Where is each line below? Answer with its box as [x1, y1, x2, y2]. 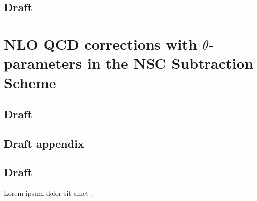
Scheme [4, 72, 56, 93]
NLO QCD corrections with [4, 33, 197, 53]
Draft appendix [4, 135, 84, 151]
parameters [4, 53, 82, 73]
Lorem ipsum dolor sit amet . [4, 188, 93, 198]
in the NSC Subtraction [87, 53, 254, 73]
